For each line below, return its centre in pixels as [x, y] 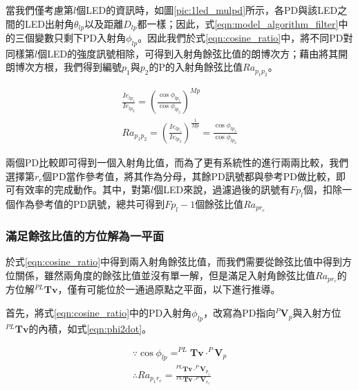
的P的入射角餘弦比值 [196, 67]
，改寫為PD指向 [239, 313]
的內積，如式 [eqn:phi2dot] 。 [90, 328]
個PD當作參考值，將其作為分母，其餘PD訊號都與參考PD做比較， [189, 176]
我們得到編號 [92, 67]
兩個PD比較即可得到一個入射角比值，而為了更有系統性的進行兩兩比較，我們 [177, 162]
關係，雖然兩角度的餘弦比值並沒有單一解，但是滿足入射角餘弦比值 [165, 275]
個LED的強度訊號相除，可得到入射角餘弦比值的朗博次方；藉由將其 [188, 53]
